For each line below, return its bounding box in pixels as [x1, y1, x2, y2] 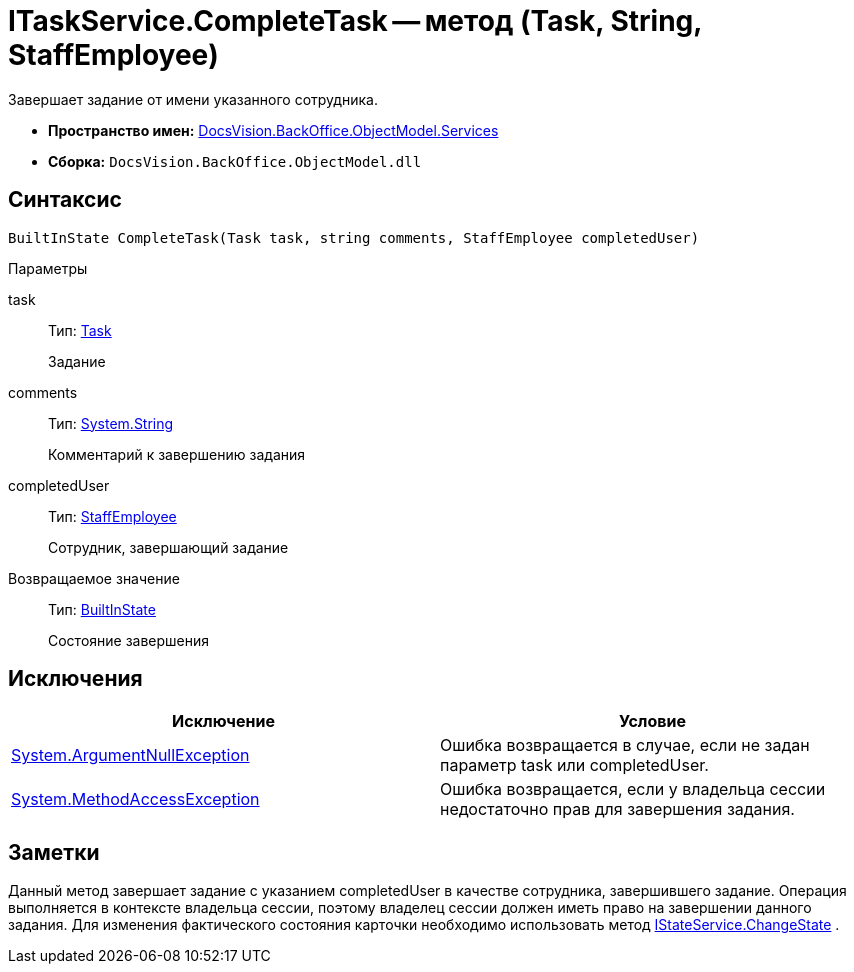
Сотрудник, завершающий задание [48, 538, 289, 556]
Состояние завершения [48, 631, 210, 649]
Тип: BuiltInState [48, 600, 156, 618]
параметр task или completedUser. [440, 755, 709, 776]
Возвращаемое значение [8, 569, 180, 587]
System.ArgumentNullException [11, 745, 250, 766]
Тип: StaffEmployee [48, 507, 177, 525]
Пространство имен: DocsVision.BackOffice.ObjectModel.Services [48, 121, 499, 139]
